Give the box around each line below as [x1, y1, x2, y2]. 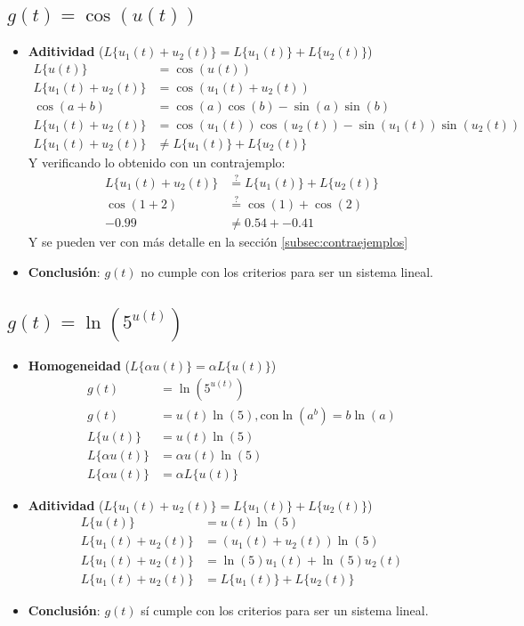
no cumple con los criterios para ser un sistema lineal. [141, 262, 433, 280]
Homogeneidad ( [28, 356, 130, 375]
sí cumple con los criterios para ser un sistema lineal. [141, 600, 429, 619]
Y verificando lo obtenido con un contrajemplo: [28, 152, 286, 171]
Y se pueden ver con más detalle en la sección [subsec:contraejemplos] [28, 232, 408, 251]
